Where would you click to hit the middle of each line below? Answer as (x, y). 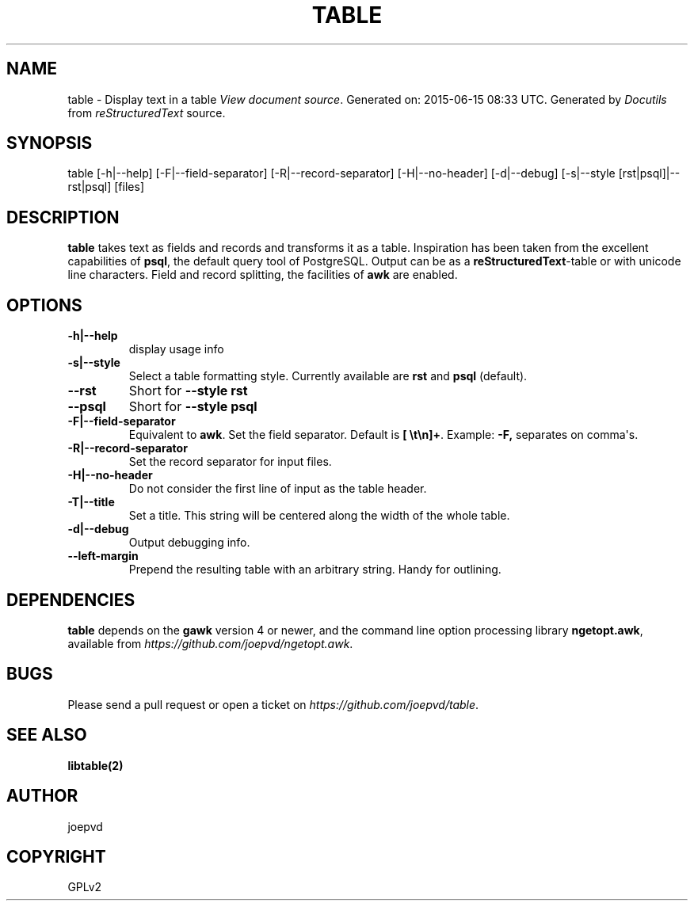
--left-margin (103, 556)
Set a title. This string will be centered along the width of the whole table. (319, 516)
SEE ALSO (47, 735)
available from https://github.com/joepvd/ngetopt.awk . (210, 643)
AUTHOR (42, 796)
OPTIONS (44, 305)
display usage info (176, 349)
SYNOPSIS (50, 143)
